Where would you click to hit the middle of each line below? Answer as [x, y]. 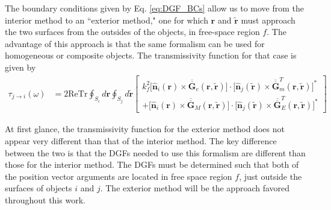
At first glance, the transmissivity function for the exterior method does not [145, 129]
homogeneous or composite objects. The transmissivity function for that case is [151, 55]
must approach [268, 20]
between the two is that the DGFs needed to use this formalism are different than [155, 152]
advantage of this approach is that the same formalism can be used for [135, 43]
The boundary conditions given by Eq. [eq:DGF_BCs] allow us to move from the [155, 8]
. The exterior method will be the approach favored [195, 188]
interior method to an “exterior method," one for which [107, 20]
